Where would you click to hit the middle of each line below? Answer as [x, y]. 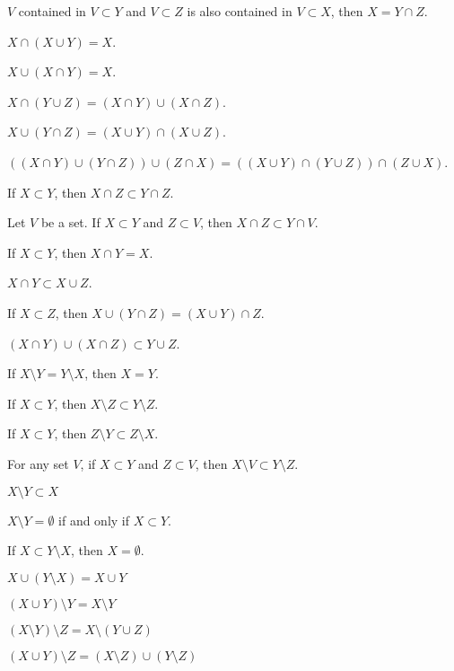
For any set [38, 463]
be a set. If [70, 222]
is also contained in [240, 11]
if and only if [94, 520]
